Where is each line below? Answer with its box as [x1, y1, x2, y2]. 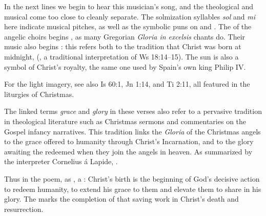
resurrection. [4, 203, 44, 214]
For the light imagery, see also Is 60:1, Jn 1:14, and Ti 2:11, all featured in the [4, 78, 250, 89]
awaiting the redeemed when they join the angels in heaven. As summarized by [4, 146, 253, 156]
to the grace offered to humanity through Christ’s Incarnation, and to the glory [4, 136, 254, 147]
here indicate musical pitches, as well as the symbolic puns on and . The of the [4, 21, 252, 32]
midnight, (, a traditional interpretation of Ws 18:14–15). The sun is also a [4, 51, 239, 62]
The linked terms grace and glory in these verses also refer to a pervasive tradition [4, 106, 262, 116]
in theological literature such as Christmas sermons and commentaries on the [4, 115, 247, 126]
